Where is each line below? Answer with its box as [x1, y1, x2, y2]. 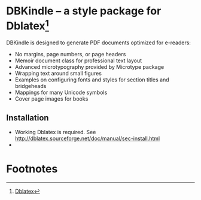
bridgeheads [14, 83, 47, 90]
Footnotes [6, 162, 58, 176]
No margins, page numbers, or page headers [14, 51, 126, 58]
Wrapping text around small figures [14, 70, 102, 77]
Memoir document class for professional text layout [14, 57, 142, 64]
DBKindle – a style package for [6, 4, 162, 18]
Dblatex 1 [6, 17, 50, 33]
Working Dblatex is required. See [14, 129, 96, 136]
